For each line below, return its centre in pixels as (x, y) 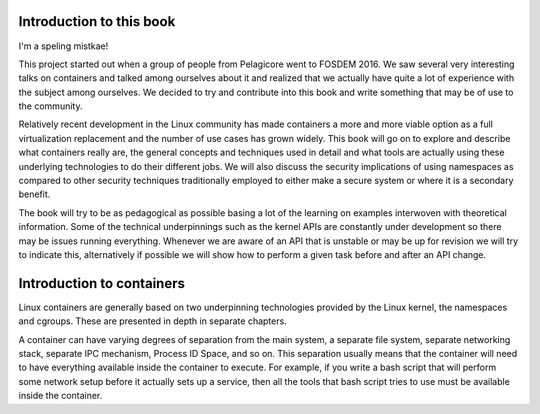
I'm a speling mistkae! (63, 46)
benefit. (34, 194)
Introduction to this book (97, 21)
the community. (50, 106)
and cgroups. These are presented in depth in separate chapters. (152, 321)
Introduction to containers (101, 283)
